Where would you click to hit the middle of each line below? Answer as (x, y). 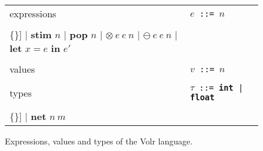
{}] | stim (31, 34)
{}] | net (28, 116)
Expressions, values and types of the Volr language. (99, 141)
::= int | (221, 88)
